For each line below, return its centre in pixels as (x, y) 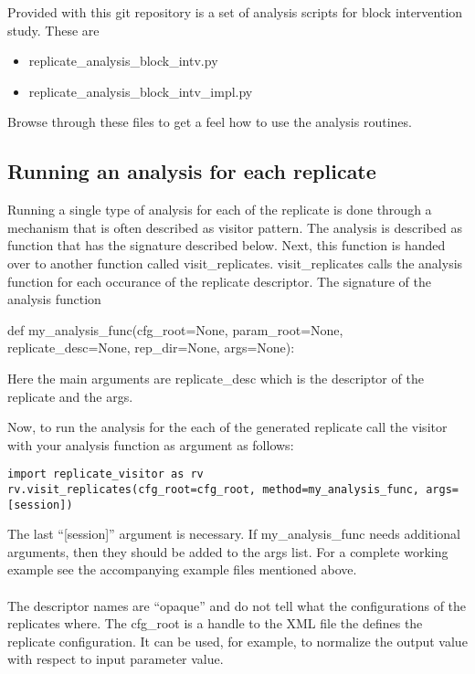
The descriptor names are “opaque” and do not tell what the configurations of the (237, 605)
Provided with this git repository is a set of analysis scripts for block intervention (235, 12)
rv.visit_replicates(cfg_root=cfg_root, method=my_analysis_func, (214, 489)
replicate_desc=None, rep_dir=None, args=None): (151, 348)
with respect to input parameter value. (116, 659)
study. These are (53, 30)
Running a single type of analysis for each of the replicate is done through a (220, 210)
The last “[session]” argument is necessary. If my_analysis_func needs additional (234, 534)
